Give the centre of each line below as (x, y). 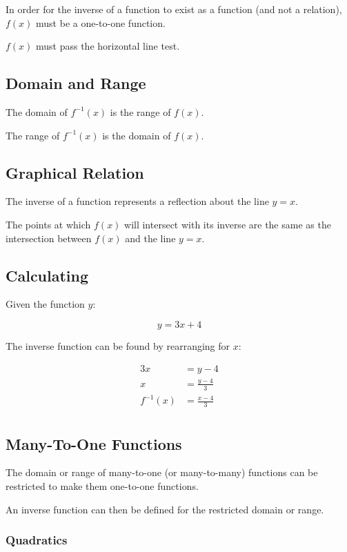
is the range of (140, 111)
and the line (150, 238)
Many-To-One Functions (94, 443)
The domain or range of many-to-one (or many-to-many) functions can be (162, 472)
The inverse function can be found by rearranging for (118, 345)
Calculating (47, 275)
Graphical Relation (75, 172)
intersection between (49, 238)
